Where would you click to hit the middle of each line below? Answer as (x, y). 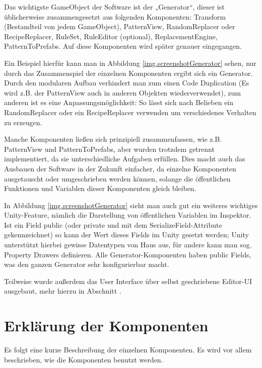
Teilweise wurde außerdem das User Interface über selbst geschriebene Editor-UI (128, 281)
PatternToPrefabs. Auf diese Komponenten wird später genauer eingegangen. (123, 46)
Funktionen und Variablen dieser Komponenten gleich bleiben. (100, 188)
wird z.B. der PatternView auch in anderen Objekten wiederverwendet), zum (123, 92)
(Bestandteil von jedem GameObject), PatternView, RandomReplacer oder (120, 26)
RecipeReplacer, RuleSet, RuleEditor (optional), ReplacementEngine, (111, 36)
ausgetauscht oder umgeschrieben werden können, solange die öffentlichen (117, 178)
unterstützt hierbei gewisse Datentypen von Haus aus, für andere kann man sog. (128, 245)
